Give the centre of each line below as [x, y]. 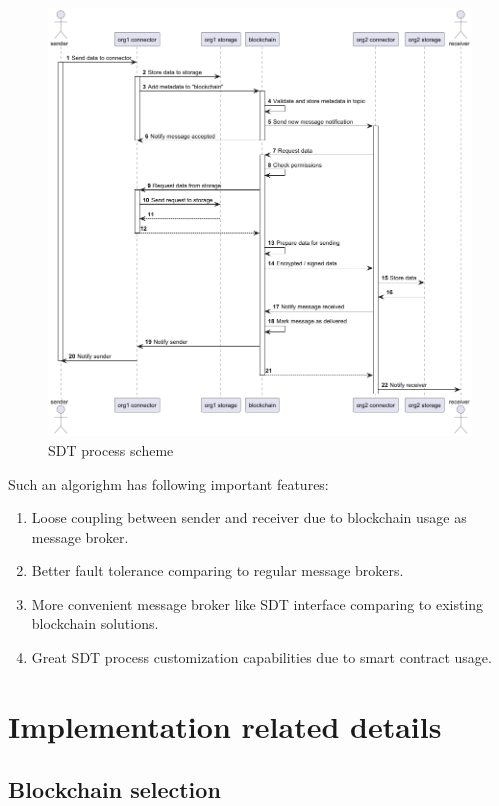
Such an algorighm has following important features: [168, 483]
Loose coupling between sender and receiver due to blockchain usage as [249, 517]
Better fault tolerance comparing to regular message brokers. [217, 570]
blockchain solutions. [95, 623]
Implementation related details [225, 725]
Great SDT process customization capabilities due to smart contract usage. [261, 657]
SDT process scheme [111, 449]
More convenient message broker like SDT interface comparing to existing [257, 603]
